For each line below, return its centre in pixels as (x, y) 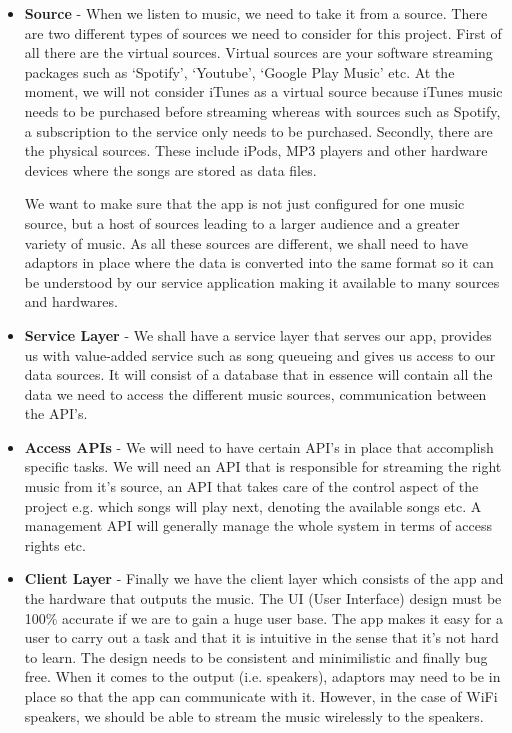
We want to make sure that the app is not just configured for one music (244, 203)
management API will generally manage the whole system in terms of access (258, 525)
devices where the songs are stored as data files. (170, 169)
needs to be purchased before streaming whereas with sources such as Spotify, (262, 110)
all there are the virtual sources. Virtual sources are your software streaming (258, 52)
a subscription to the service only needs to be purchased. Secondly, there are (258, 130)
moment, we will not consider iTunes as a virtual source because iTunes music (263, 91)
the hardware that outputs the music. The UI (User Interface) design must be (263, 598)
